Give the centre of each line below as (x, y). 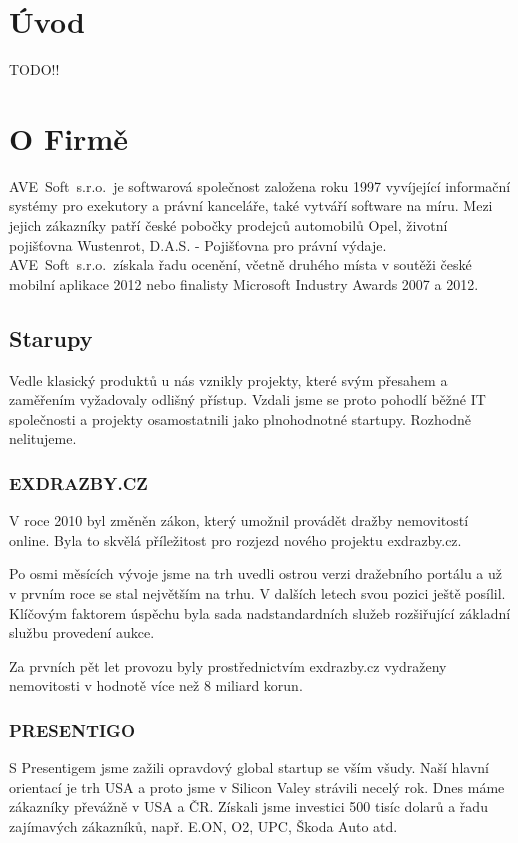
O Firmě (68, 137)
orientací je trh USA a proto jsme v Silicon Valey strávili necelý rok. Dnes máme (257, 786)
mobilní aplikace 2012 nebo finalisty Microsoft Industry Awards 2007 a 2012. (244, 283)
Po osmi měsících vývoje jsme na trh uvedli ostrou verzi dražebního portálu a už (256, 573)
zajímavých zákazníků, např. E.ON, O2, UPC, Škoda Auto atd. (203, 825)
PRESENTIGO (72, 729)
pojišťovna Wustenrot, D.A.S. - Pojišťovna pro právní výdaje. (198, 244)
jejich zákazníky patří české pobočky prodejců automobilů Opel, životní (228, 225)
